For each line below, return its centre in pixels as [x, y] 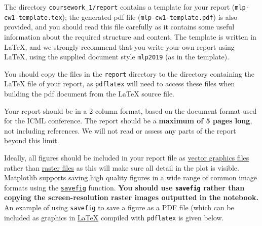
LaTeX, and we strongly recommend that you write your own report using [119, 46]
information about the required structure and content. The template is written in [130, 36]
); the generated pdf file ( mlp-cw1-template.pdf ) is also [150, 17]
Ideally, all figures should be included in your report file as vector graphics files [127, 158]
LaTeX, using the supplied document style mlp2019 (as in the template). [117, 57]
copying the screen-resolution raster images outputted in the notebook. [131, 197]
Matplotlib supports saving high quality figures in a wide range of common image [131, 177]
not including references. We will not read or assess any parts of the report [120, 130]
